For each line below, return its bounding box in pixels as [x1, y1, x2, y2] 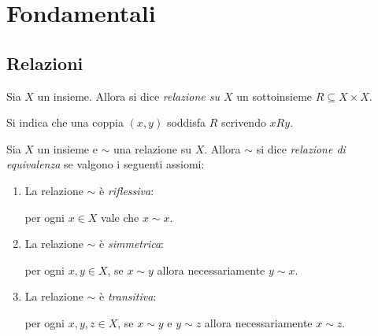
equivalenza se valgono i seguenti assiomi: [6, 156, 205, 172]
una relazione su [113, 140, 191, 157]
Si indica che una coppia [6, 114, 124, 131]
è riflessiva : [99, 182, 154, 198]
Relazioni [6, 50, 83, 75]
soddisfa [166, 114, 206, 131]
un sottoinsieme [236, 87, 313, 104]
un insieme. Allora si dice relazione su [37, 87, 220, 104]
